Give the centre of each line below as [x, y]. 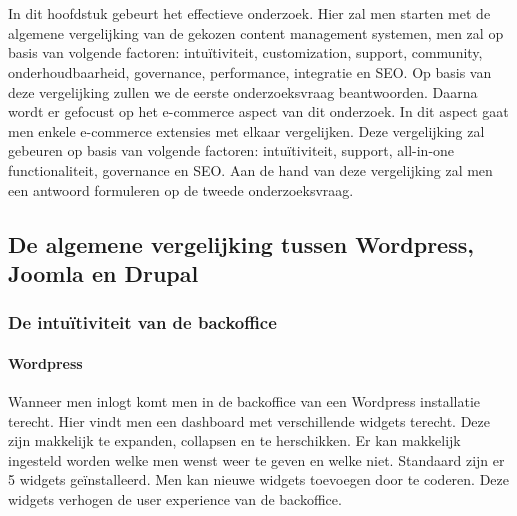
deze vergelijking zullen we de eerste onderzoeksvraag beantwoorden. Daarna [243, 91]
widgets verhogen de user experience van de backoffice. [175, 498]
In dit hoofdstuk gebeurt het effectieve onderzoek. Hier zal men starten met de [249, 13]
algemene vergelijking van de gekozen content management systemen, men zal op [256, 32]
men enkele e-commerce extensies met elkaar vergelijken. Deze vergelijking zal [246, 130]
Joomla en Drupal [103, 272]
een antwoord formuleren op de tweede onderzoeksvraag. [181, 189]
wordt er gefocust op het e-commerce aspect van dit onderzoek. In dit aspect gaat [258, 111]
